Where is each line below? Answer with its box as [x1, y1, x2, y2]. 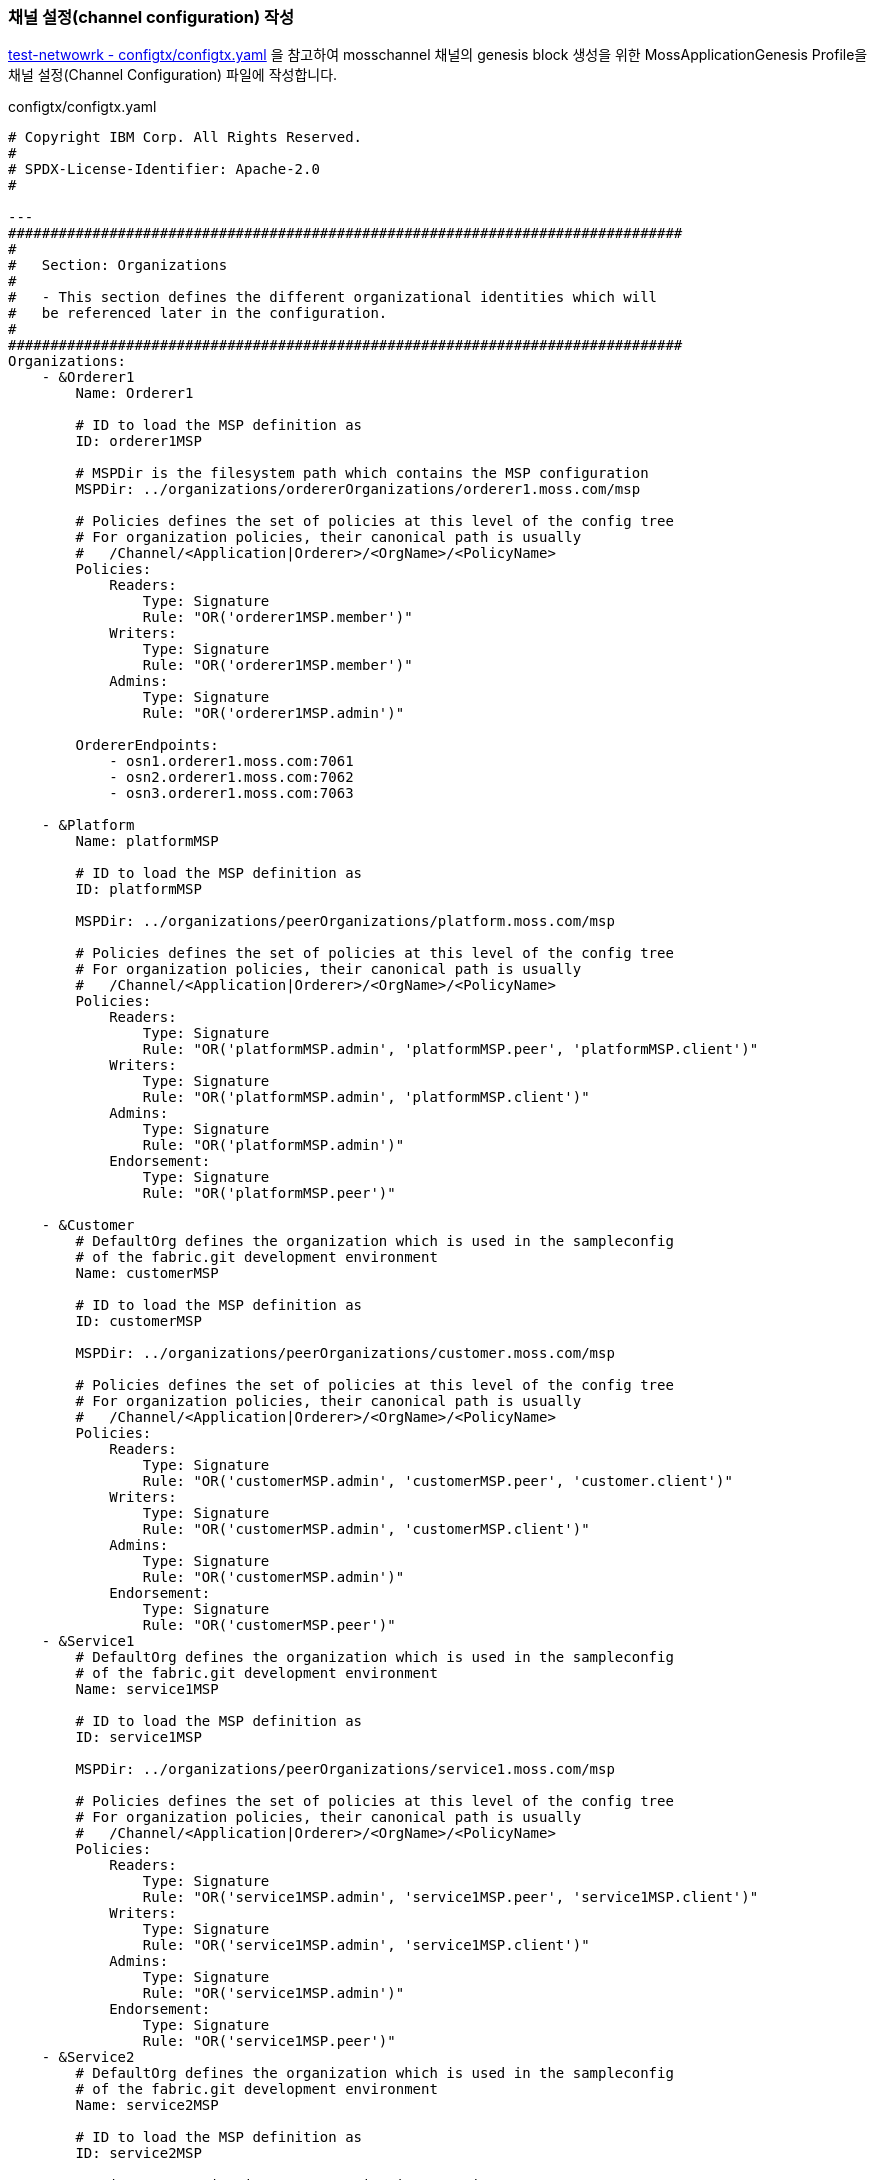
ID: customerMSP [75, 1313, 202, 1330]
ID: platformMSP [75, 881, 202, 898]
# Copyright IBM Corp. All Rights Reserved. [8, 129, 363, 146]
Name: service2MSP [75, 2097, 219, 2114]
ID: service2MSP [75, 2145, 202, 2162]
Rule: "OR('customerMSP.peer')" [142, 1617, 396, 1634]
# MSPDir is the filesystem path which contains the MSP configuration [75, 465, 649, 482]
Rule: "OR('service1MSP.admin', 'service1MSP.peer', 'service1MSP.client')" [142, 1889, 759, 1906]
